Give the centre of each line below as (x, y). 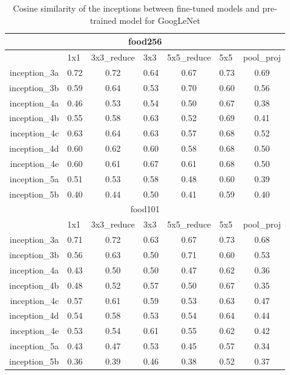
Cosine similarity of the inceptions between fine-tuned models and (136, 8)
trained (103, 20)
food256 (145, 41)
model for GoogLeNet (160, 20)
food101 (145, 209)
